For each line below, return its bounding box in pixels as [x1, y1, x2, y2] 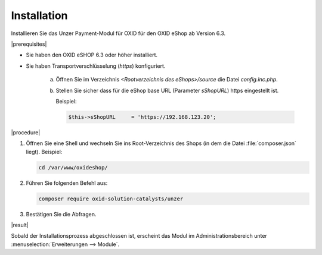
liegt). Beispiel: [26, 148, 63, 155]
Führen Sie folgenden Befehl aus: [26, 179, 108, 187]
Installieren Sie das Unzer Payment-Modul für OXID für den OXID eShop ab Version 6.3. [11, 30, 226, 37]
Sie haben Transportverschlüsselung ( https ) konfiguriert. [26, 62, 166, 70]
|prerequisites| [11, 40, 47, 48]
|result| [11, 221, 29, 228]
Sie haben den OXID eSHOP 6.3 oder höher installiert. [26, 51, 158, 59]
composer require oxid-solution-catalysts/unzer [38, 195, 184, 202]
